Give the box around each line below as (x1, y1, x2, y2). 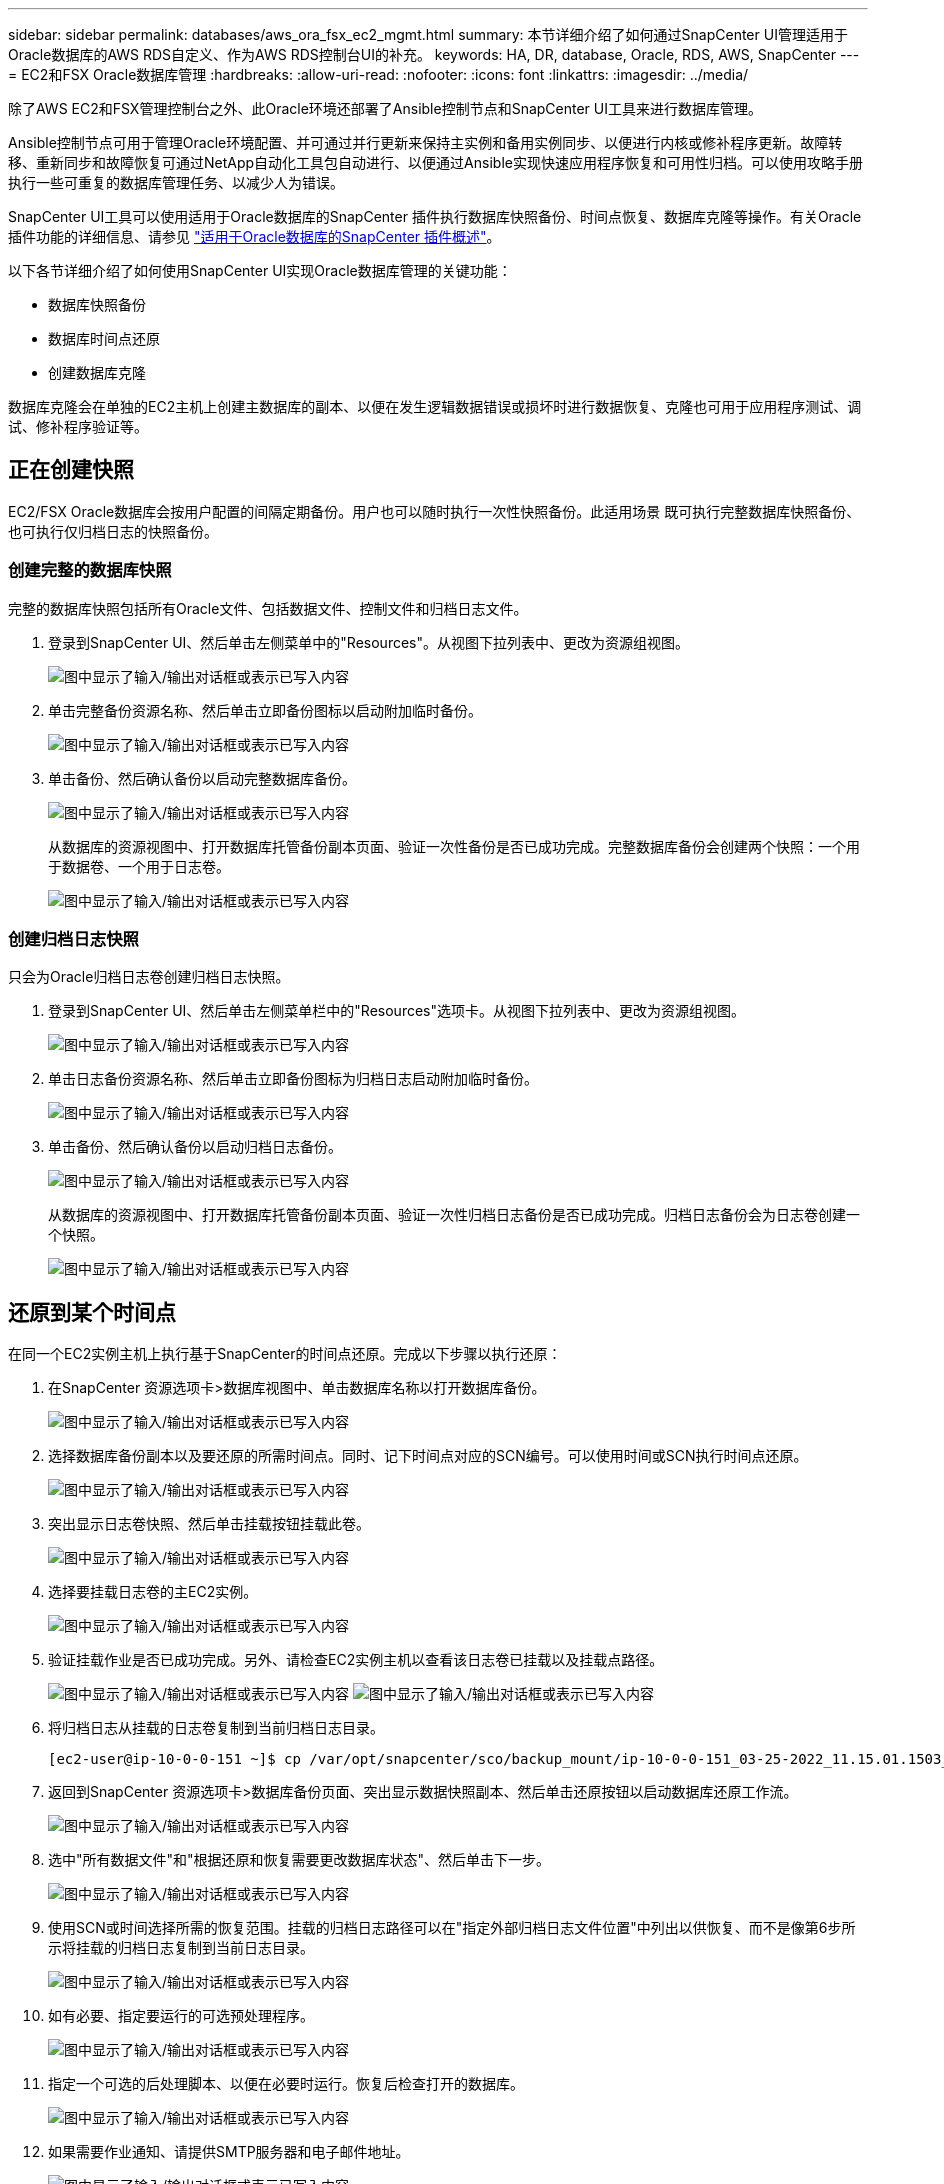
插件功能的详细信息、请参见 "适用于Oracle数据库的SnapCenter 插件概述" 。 (8, 228, 501, 245)
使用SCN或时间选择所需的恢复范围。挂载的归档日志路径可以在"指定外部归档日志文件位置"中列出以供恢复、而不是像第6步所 (48, 1919, 856, 1937)
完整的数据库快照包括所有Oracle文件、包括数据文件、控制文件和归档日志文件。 (8, 599, 528, 617)
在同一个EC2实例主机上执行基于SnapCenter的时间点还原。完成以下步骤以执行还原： (8, 1345, 562, 1363)
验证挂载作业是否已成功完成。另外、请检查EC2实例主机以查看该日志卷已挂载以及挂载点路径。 (48, 1651, 664, 1669)
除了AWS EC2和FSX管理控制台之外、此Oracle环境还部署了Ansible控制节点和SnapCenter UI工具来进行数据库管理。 (8, 100, 762, 117)
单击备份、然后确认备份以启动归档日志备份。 (48, 1138, 342, 1156)
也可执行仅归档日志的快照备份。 (8, 522, 218, 540)
